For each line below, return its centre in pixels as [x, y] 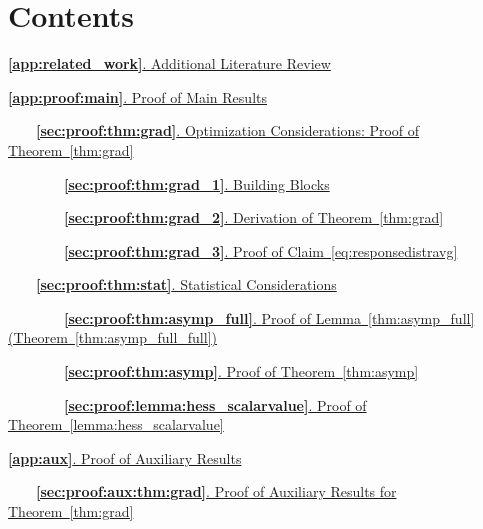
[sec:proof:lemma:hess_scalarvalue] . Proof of [215, 404]
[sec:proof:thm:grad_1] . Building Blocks [197, 183]
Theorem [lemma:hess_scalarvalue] [116, 424]
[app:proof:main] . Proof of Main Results [137, 96]
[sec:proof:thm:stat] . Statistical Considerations [186, 284]
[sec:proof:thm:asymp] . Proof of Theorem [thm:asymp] [241, 371]
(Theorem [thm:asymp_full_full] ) [113, 337]
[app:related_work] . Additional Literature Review [169, 63]
